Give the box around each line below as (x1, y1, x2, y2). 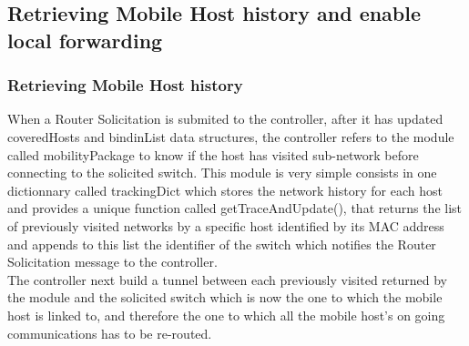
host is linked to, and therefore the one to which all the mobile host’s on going (7, 305, 445, 324)
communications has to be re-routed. (7, 323, 212, 342)
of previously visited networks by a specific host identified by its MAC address (7, 216, 444, 235)
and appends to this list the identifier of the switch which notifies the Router (7, 234, 436, 253)
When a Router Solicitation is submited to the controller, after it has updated (7, 109, 444, 128)
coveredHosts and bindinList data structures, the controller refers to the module (7, 127, 454, 146)
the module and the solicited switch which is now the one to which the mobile (7, 288, 443, 307)
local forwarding (7, 25, 163, 54)
